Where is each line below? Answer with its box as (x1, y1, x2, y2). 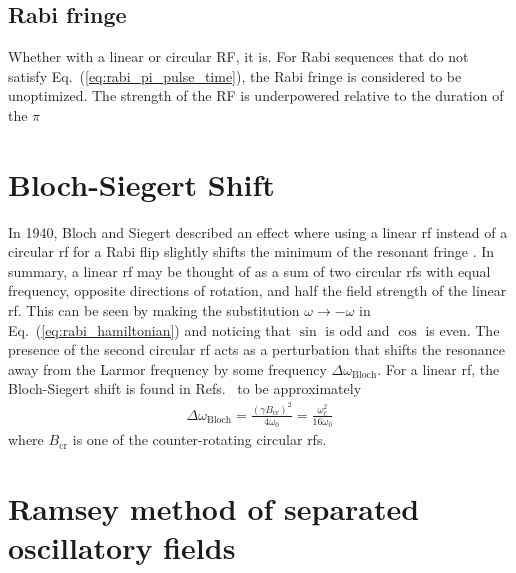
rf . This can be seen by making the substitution (8, 300, 300, 321)
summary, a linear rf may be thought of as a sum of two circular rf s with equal (8, 260, 491, 281)
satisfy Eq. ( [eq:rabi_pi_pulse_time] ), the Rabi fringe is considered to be (8, 65, 462, 86)
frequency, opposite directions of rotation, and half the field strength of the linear (8, 280, 507, 301)
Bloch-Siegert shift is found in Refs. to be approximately (8, 378, 362, 399)
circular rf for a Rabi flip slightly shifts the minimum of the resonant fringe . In (8, 241, 495, 262)
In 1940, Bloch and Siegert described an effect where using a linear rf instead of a (8, 221, 508, 242)
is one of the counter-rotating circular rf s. (72, 429, 327, 450)
